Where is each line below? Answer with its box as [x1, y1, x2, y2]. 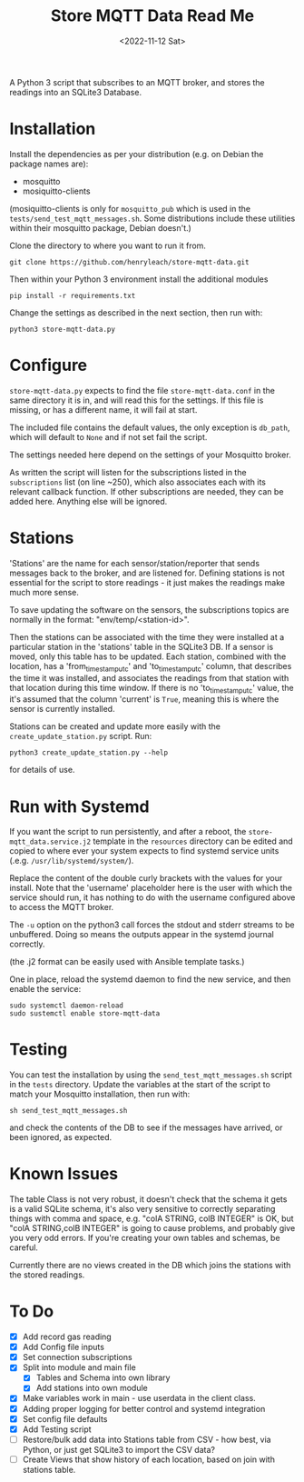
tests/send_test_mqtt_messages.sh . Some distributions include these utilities [9, 213, 296, 224]
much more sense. [9, 586, 79, 597]
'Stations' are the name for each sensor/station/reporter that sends [9, 557, 260, 568]
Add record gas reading [22, 1331, 112, 1342]
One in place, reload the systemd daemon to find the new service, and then [9, 974, 291, 985]
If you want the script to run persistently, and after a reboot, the [9, 826, 247, 837]
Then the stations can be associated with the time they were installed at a [9, 631, 285, 642]
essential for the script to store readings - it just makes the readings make [9, 576, 286, 587]
